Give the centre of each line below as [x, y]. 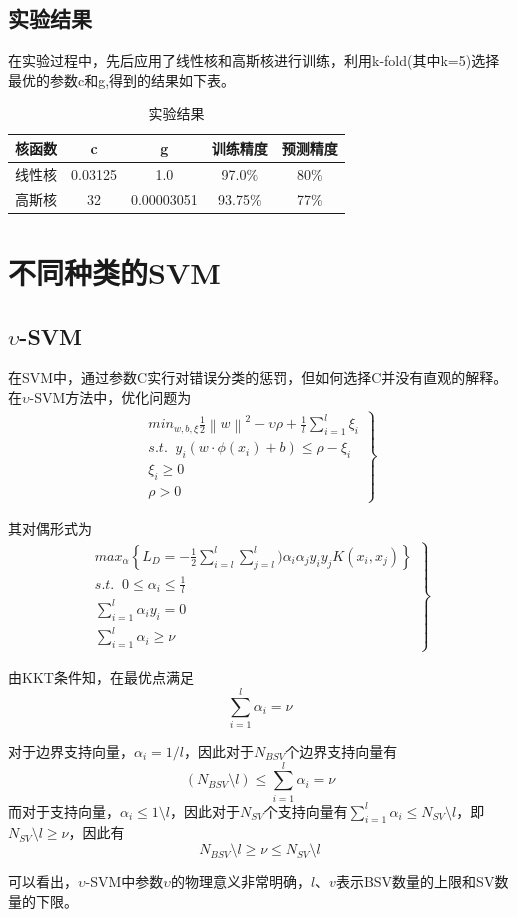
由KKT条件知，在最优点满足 [101, 677]
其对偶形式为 [50, 528]
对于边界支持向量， [71, 750]
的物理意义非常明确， [240, 881]
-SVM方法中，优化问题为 [110, 396]
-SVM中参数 [124, 881]
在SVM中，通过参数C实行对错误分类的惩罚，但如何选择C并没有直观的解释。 [258, 377]
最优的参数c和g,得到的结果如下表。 [122, 79]
